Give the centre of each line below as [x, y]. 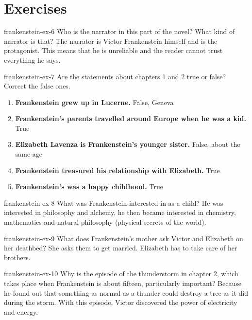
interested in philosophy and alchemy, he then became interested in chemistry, [120, 212]
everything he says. [32, 60]
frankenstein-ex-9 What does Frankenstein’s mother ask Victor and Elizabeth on [124, 238]
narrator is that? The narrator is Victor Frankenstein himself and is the [111, 41]
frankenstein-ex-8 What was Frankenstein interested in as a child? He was [114, 203]
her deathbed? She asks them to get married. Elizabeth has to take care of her [121, 248]
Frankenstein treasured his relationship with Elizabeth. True [118, 170]
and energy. [21, 311]
